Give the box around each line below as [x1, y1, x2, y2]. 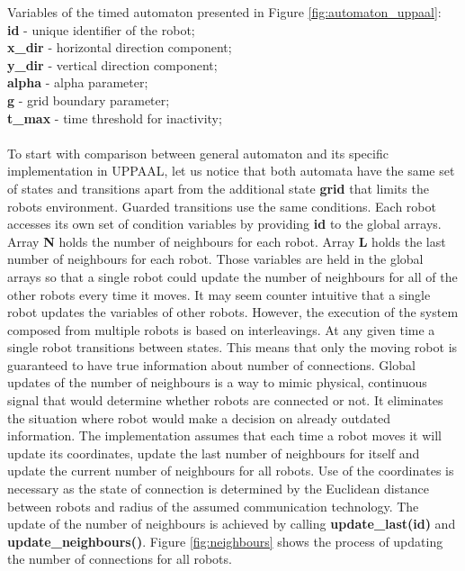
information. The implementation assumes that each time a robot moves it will [7, 426, 442, 445]
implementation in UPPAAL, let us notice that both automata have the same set [7, 161, 455, 180]
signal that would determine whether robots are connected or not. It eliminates [7, 391, 443, 410]
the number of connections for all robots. [7, 549, 232, 568]
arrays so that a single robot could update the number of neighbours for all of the [7, 267, 458, 285]
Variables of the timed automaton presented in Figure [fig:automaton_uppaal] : [7, 3, 442, 21]
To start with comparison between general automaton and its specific [7, 143, 389, 162]
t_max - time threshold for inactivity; [7, 108, 222, 127]
